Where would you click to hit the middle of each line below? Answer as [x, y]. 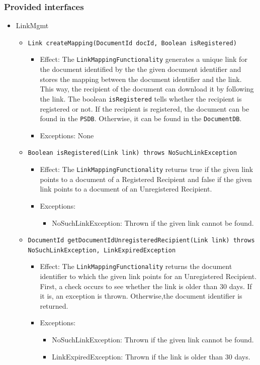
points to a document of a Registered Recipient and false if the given [146, 179]
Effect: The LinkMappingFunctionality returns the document [136, 266]
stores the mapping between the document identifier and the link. [141, 79]
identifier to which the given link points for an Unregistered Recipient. [148, 276]
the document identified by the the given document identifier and [141, 69]
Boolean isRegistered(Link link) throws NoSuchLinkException [132, 153]
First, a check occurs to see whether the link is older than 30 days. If [146, 286]
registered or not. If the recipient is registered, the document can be [145, 108]
